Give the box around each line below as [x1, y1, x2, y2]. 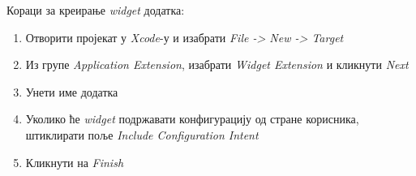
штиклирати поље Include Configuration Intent [25, 126, 259, 143]
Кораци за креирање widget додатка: [6, 2, 185, 18]
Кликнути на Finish [25, 153, 124, 170]
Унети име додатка [25, 83, 118, 100]
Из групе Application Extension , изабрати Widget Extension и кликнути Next [25, 56, 409, 73]
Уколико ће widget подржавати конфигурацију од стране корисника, [25, 110, 359, 127]
